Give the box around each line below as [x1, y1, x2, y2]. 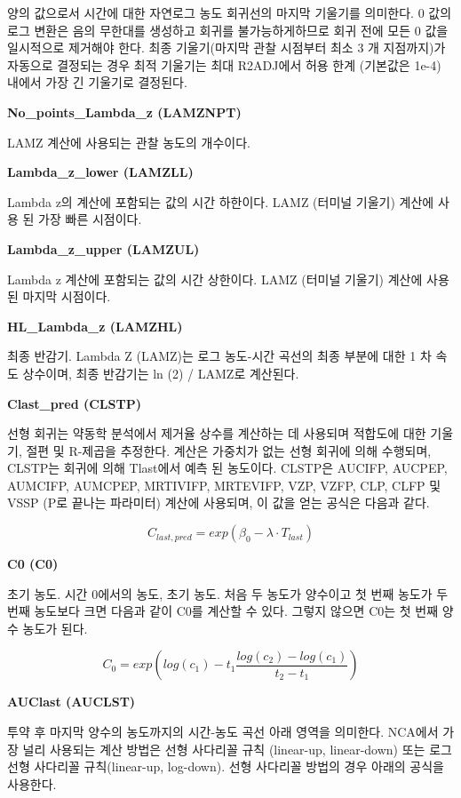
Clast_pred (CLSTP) [7, 394, 141, 412]
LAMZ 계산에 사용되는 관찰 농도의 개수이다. [7, 132, 250, 151]
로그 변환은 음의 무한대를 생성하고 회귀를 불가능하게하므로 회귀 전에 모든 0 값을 [7, 20, 449, 39]
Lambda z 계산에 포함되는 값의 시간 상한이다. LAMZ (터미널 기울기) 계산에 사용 [7, 269, 449, 288]
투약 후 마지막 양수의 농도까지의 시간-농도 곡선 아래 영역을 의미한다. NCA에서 [7, 722, 439, 741]
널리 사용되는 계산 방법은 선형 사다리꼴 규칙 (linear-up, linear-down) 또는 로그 [22, 739, 452, 758]
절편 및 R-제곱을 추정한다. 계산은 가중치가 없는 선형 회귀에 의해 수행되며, [26, 441, 432, 459]
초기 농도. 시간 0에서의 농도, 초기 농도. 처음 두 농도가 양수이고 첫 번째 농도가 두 [7, 584, 449, 602]
